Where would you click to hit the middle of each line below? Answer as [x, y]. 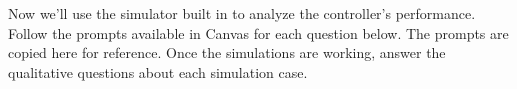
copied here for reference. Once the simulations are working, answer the [227, 52]
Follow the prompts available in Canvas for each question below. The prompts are [258, 32]
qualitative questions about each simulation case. [158, 71]
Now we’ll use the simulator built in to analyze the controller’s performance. [242, 13]
